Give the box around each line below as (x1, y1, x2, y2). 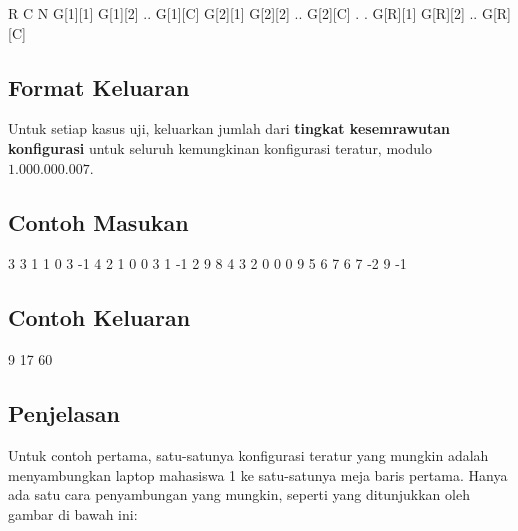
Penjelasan (8, 398, 120, 429)
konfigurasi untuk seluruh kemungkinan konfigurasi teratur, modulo (8, 137, 432, 158)
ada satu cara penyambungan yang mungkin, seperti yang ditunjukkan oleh (8, 484, 470, 505)
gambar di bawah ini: (8, 503, 138, 524)
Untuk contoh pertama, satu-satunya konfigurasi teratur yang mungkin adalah (8, 444, 489, 465)
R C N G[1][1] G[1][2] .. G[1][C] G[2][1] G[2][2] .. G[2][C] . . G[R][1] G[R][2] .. (8, 3, 478, 23)
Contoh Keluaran (8, 302, 191, 333)
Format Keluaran (8, 71, 190, 102)
